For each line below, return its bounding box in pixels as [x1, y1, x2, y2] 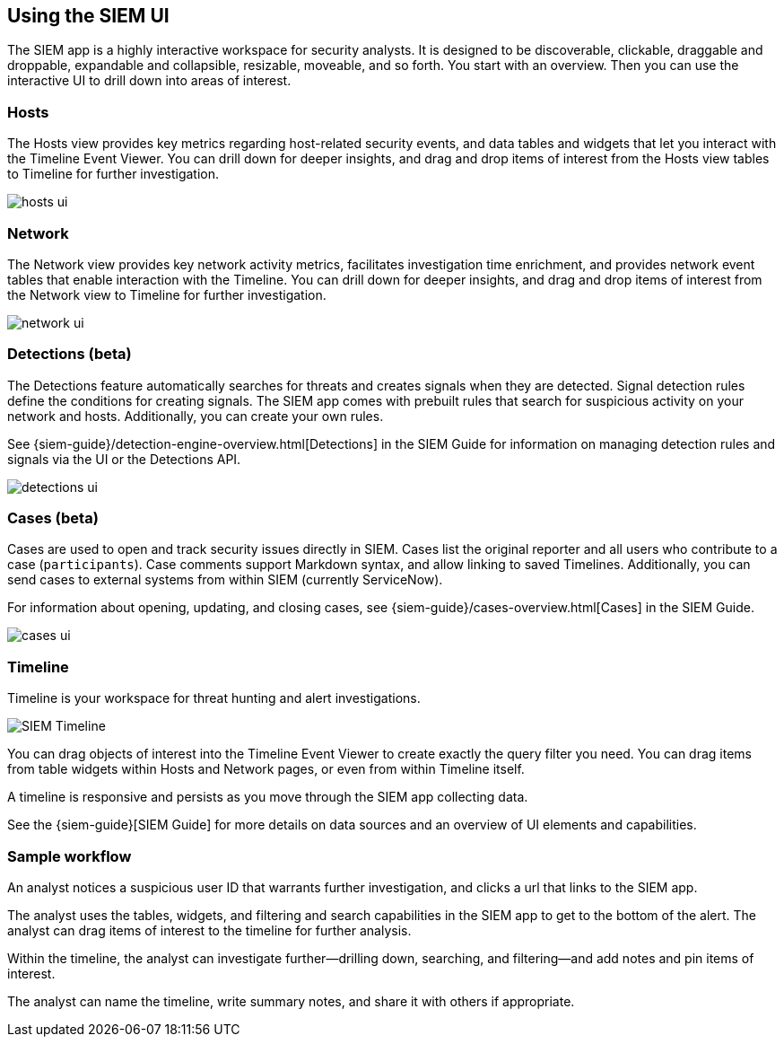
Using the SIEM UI [7, 4, 170, 27]
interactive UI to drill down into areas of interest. [7, 73, 292, 89]
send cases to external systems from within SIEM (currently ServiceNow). [7, 572, 443, 588]
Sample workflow [7, 847, 132, 865]
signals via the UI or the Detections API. [7, 451, 241, 467]
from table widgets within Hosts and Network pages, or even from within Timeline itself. [7, 761, 525, 777]
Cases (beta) [7, 509, 99, 528]
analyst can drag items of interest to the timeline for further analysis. [7, 922, 412, 938]
